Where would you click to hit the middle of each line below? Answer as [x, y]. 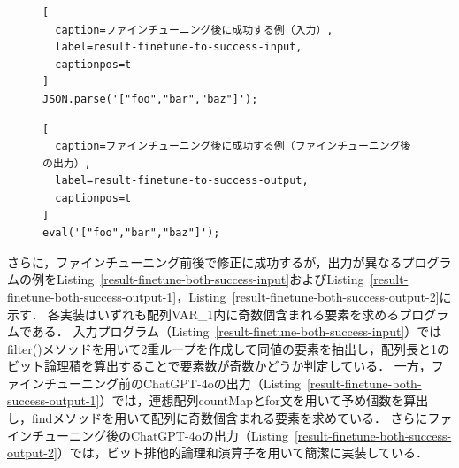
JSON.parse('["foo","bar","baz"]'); [150, 99]
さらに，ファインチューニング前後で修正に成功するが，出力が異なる [205, 261]
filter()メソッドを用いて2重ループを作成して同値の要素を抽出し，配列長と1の [229, 348]
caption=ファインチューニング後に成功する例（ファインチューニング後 [233, 146]
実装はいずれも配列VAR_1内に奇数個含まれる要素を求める [230, 314]
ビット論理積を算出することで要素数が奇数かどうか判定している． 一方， [219, 366]
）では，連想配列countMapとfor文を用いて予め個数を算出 [264, 400]
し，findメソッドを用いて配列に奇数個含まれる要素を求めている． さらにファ [230, 418]
